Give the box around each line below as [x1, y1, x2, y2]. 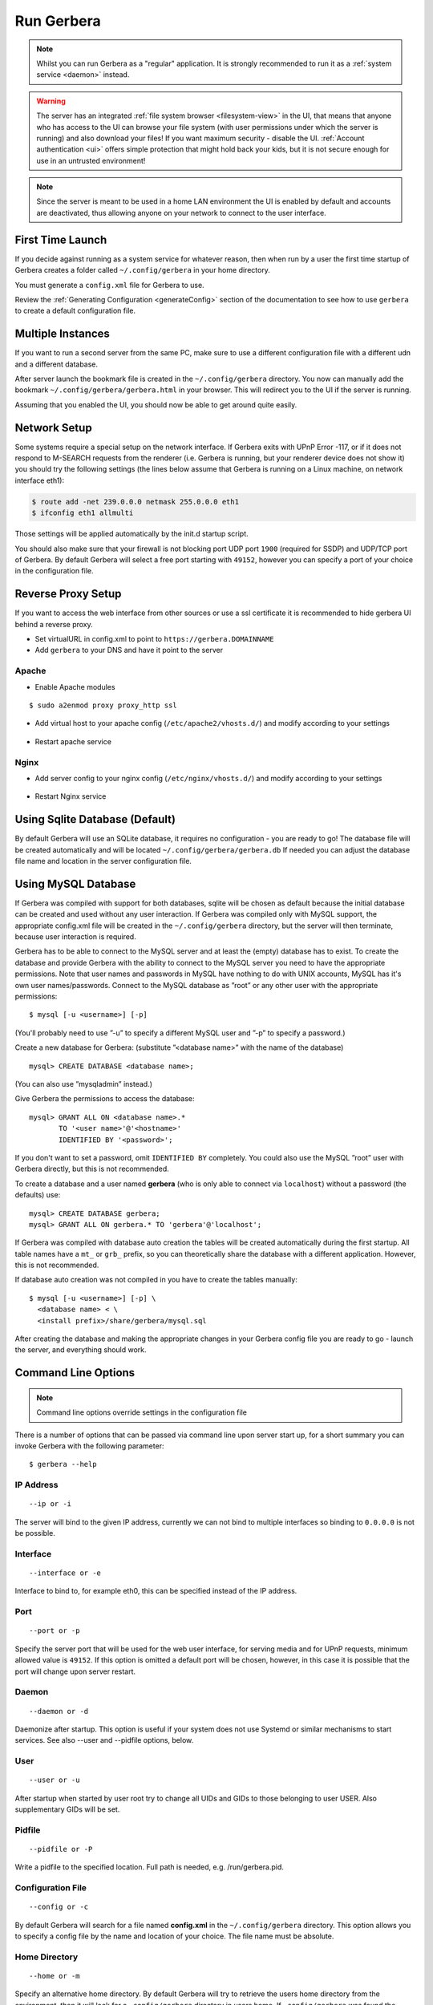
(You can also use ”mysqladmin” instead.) [14, 1079, 152, 1088]
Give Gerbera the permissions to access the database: [14, 1094, 195, 1104]
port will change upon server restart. [14, 1667, 136, 1676]
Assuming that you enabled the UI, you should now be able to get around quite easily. [14, 399, 297, 409]
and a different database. [14, 359, 99, 369]
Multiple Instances [14, 327, 110, 341]
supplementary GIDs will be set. [14, 1804, 120, 1814]
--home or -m [29, 1971, 80, 1981]
